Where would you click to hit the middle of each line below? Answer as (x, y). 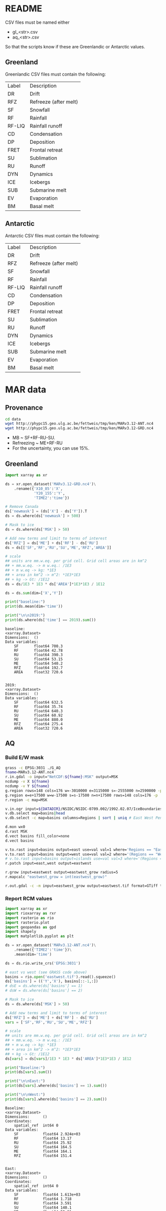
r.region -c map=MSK (26, 800)
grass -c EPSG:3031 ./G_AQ (33, 768)
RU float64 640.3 (39, 711)
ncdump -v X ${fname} (27, 782)
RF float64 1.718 (43, 1199)
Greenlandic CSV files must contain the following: (56, 74)
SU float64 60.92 (39, 715)
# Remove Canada (22, 507)
